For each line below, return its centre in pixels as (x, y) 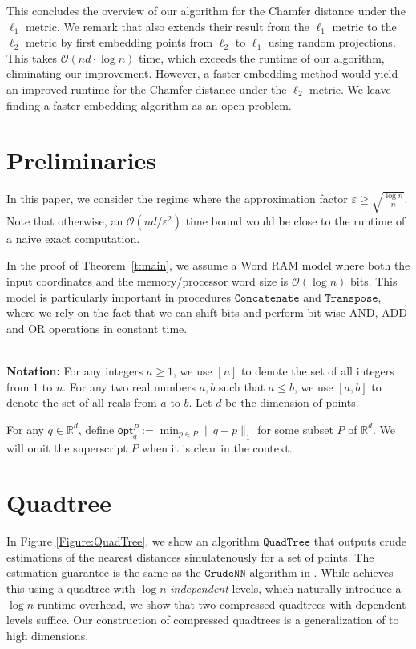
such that (242, 386)
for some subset (295, 429)
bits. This (374, 281)
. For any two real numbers (129, 386)
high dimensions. (48, 635)
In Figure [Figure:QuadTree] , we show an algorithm (133, 541)
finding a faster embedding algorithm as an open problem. (149, 105)
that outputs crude (360, 541)
